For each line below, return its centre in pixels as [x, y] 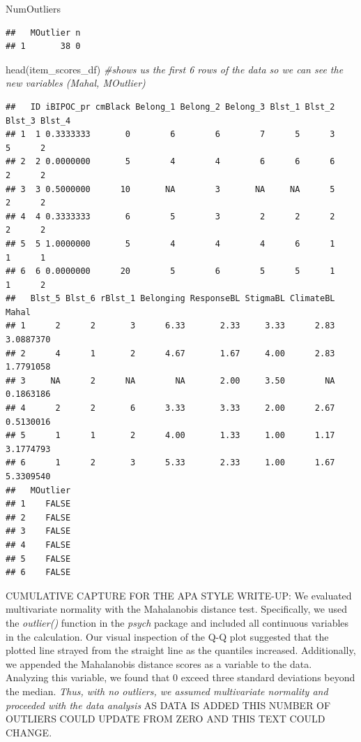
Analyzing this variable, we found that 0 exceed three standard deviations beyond [180, 677]
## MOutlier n [43, 32]
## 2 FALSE [38, 517]
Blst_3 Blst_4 [38, 121]
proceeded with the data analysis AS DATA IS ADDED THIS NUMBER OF [168, 705]
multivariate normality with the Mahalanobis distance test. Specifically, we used [177, 609]
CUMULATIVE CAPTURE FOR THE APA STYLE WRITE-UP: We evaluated [179, 595]
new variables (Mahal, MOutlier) [76, 83]
